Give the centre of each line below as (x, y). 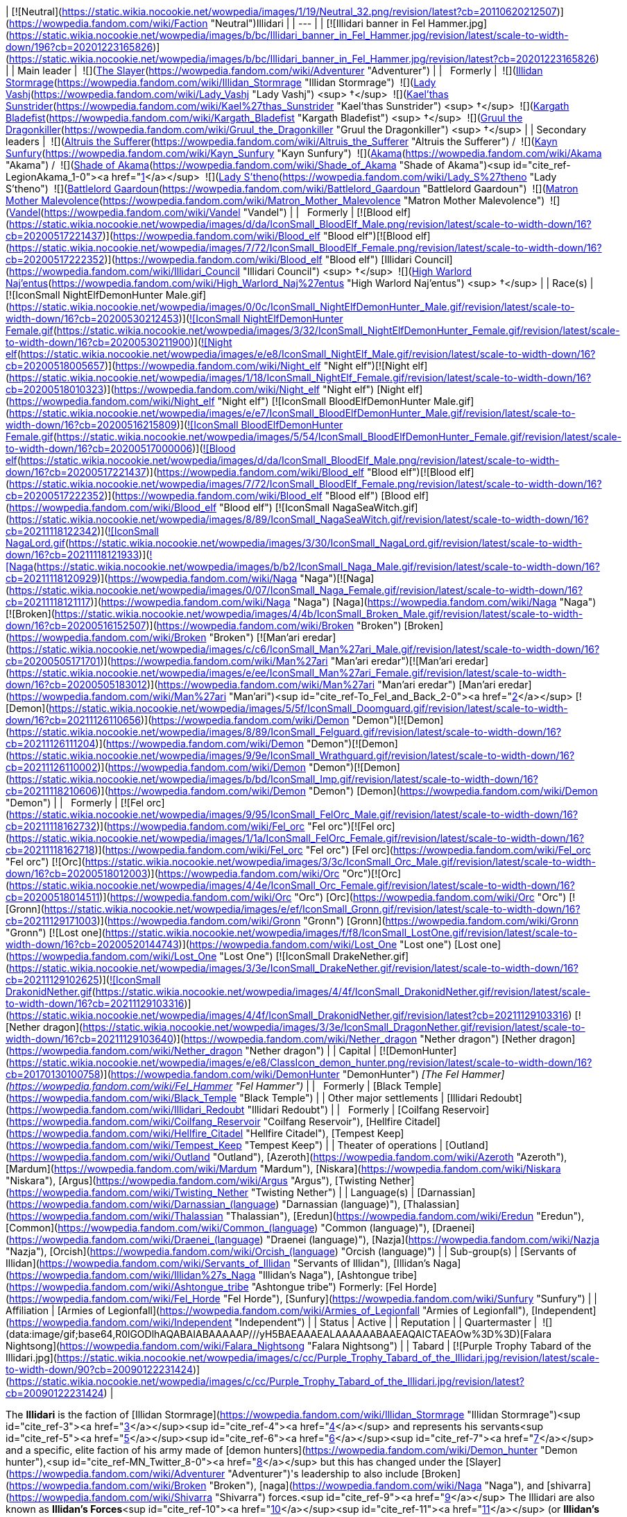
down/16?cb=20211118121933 (72, 555)
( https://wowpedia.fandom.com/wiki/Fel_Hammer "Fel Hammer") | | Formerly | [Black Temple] (224, 1086)
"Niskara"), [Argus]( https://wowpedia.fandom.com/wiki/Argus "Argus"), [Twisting (191, 1180)
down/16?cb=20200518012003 (77, 873)
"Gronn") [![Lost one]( (55, 932)
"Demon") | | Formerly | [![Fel (75, 803)
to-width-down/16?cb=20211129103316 (95, 1003)
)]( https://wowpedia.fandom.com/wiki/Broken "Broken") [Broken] (295, 625)
